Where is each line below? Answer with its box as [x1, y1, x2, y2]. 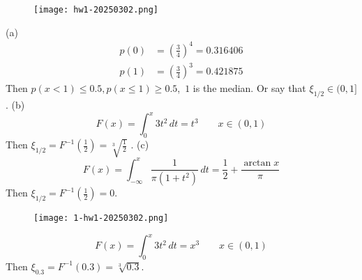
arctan [243, 158, 271, 169]
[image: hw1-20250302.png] [33, 5, 158, 15]
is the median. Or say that [193, 81, 306, 95]
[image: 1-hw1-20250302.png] [33, 212, 169, 223]
